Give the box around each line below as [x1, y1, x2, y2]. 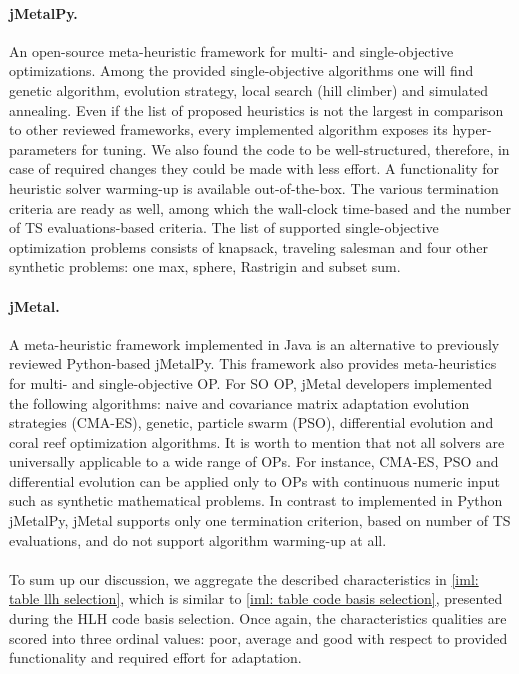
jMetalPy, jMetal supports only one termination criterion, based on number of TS [9, 510, 511, 531]
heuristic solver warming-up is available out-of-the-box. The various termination [9, 177, 499, 198]
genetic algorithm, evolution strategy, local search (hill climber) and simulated [9, 79, 489, 100]
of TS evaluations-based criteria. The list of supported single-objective [9, 217, 439, 238]
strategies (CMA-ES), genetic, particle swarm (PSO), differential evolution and [9, 412, 494, 433]
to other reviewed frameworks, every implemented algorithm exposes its [9, 119, 448, 140]
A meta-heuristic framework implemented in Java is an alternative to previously [9, 333, 500, 354]
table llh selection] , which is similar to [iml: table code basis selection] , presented [9, 588, 503, 609]
